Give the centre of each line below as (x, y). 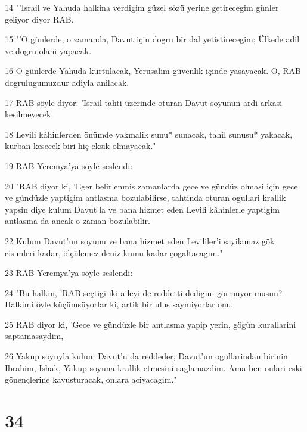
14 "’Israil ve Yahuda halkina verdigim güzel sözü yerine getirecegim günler (142, 7)
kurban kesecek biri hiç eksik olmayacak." (80, 146)
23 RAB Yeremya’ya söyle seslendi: (69, 273)
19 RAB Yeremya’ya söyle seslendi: (69, 165)
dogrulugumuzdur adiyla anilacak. (67, 82)
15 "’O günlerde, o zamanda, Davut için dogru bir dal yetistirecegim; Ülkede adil (152, 39)
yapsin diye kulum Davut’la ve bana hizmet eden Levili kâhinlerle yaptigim (142, 209)
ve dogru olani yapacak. (48, 50)
